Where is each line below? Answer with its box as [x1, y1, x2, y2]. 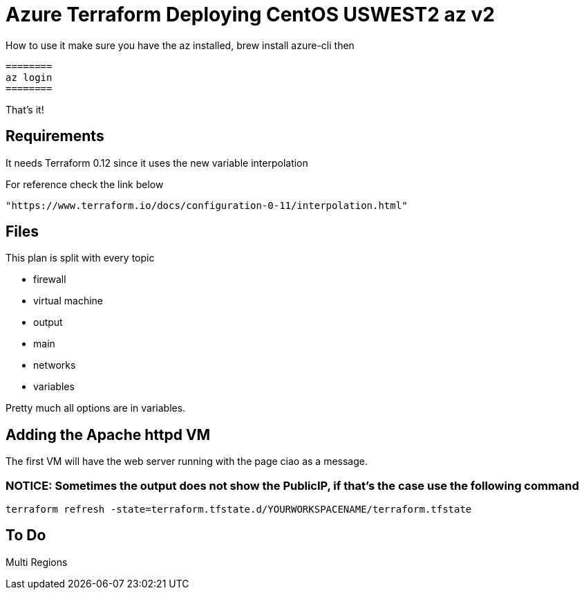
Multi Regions [6, 556, 68, 568]
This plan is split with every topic [6, 252, 155, 264]
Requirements [6, 127, 104, 145]
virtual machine [33, 295, 104, 307]
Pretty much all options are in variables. [6, 402, 186, 414]
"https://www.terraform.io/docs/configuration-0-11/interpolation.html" [6, 199, 408, 211]
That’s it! [6, 103, 44, 116]
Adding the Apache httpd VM [6, 425, 211, 443]
